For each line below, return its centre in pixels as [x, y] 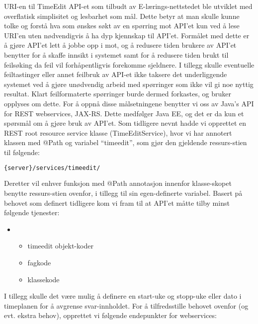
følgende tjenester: [32, 212]
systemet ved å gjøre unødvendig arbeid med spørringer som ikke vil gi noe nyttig [129, 84]
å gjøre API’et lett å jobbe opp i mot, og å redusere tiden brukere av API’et [120, 45]
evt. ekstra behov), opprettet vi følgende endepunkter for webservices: [110, 315]
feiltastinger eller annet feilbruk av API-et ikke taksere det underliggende [116, 74]
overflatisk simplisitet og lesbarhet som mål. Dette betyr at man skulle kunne [122, 16]
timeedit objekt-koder [60, 246]
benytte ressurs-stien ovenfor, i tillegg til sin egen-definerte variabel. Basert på [123, 193]
